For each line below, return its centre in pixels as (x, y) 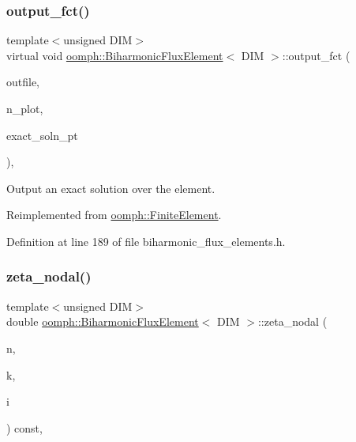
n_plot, (25, 108)
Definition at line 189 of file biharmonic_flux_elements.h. (146, 241)
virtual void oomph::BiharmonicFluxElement (115, 55)
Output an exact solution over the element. (111, 188)
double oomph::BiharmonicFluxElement (103, 321)
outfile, (23, 82)
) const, (24, 427)
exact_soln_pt (42, 135)
